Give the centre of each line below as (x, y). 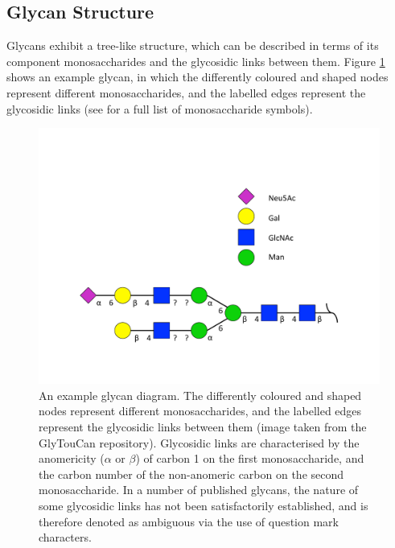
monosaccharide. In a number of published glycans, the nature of (199, 490)
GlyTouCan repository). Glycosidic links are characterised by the (199, 442)
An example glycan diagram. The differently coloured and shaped (200, 395)
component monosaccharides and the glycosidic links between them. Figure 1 (196, 61)
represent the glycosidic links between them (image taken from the (203, 426)
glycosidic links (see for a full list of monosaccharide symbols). (160, 108)
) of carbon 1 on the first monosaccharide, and (250, 458)
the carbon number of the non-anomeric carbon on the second (191, 474)
